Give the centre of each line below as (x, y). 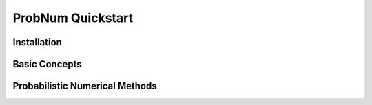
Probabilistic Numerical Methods (85, 86)
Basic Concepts (47, 64)
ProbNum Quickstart (73, 18)
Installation (37, 42)
